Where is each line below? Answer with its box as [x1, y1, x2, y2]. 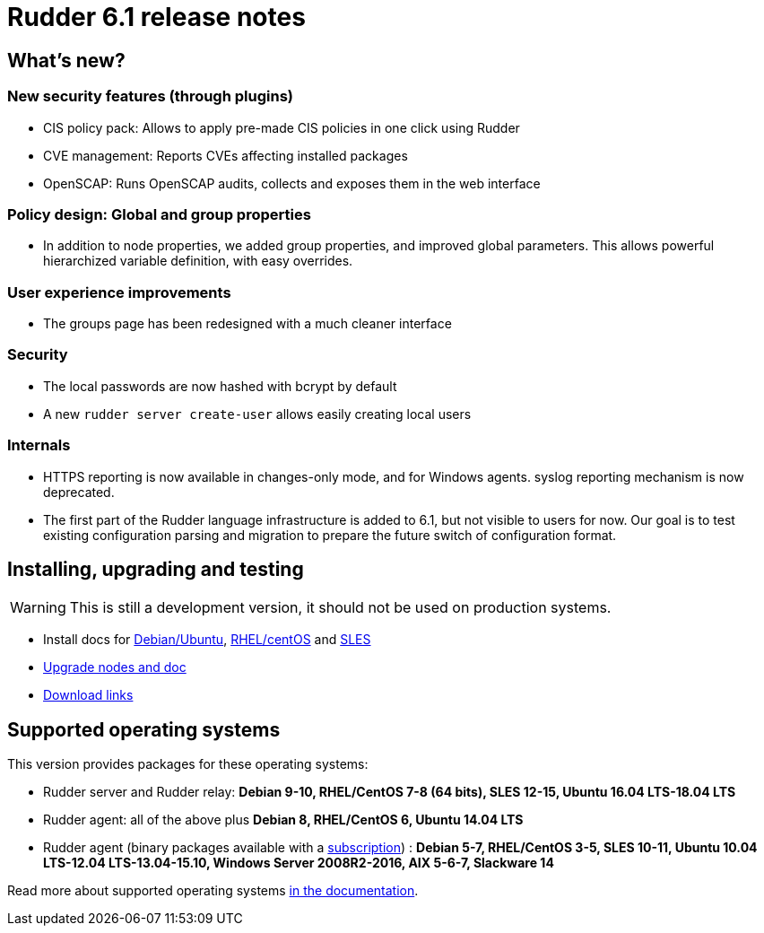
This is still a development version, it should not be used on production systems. [69, 598, 612, 617]
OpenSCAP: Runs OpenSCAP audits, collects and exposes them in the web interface [43, 175, 541, 191]
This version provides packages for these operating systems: [7, 756, 369, 772]
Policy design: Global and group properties [7, 205, 311, 223]
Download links [43, 687, 134, 703]
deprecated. [43, 484, 115, 500]
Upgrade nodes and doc [43, 659, 187, 676]
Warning [10, 598, 66, 617]
